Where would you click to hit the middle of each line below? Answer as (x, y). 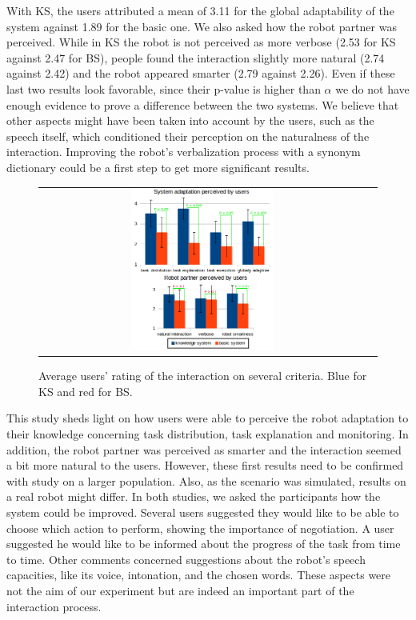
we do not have (372, 88)
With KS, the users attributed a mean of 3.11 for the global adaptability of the (200, 10)
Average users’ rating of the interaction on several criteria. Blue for (203, 376)
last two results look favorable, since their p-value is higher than (164, 88)
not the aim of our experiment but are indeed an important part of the (180, 590)
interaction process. (54, 606)
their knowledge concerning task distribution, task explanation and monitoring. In (208, 434)
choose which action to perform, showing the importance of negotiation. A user (200, 528)
